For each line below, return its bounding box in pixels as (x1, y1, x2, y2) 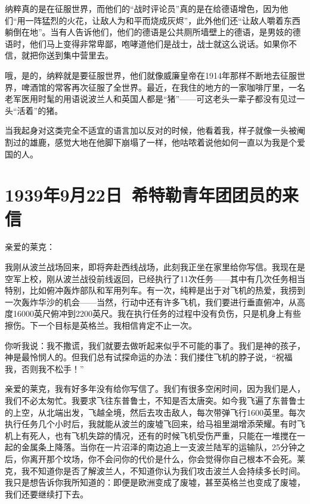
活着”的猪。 (17, 104, 63, 116)
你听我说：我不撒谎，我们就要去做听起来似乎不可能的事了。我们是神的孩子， (5, 339, 305, 351)
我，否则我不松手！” (5, 362, 84, 375)
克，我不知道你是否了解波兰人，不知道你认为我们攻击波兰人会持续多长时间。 (5, 464, 305, 477)
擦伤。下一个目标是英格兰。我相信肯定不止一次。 (5, 319, 197, 331)
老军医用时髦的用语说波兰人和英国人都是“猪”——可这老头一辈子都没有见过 (5, 92, 297, 105)
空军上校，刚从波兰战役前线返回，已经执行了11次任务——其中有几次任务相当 (5, 272, 305, 285)
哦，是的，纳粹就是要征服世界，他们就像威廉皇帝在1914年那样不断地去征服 (5, 69, 297, 81)
